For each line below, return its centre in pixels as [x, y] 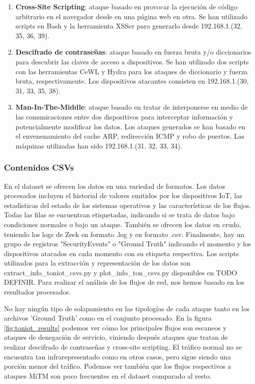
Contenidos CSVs [39, 167]
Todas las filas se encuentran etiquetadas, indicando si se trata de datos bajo [119, 215]
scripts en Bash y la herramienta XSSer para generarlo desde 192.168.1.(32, [129, 26]
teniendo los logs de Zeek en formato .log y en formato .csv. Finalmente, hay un [124, 234]
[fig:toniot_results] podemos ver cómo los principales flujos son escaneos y [115, 327]
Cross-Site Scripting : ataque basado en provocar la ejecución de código [127, 6]
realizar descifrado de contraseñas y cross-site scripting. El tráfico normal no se [123, 347]
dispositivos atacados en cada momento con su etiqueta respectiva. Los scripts [122, 253]
